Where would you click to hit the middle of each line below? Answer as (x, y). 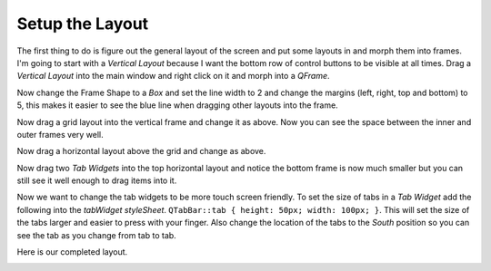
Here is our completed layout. (72, 252)
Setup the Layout (83, 24)
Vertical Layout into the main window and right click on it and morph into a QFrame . (174, 76)
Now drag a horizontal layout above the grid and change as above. (141, 151)
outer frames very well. (60, 134)
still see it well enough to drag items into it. (97, 180)
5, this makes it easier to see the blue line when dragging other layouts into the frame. (177, 105)
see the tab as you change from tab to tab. (96, 235)
